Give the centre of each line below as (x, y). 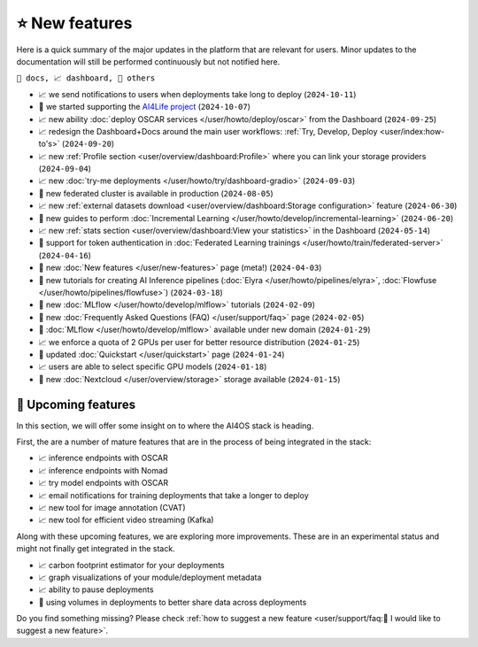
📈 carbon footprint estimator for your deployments (131, 565)
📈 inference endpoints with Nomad (103, 470)
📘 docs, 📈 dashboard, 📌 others (86, 78)
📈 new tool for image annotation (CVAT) (112, 507)
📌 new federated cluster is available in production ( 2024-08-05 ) (156, 193)
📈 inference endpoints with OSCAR (103, 458)
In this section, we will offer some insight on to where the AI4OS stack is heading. (165, 426)
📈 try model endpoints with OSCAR (103, 483)
